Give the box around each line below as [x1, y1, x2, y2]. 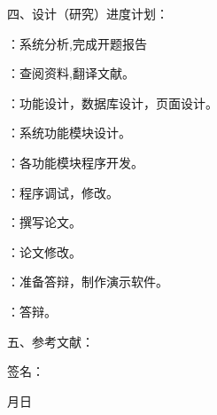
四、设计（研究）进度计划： [7, 4, 168, 22]
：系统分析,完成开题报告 [7, 34, 147, 52]
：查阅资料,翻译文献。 [7, 64, 135, 82]
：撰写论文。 [7, 213, 81, 231]
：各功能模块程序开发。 [7, 153, 143, 171]
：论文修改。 [7, 242, 81, 261]
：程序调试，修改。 [7, 183, 119, 201]
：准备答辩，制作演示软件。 [7, 272, 168, 291]
